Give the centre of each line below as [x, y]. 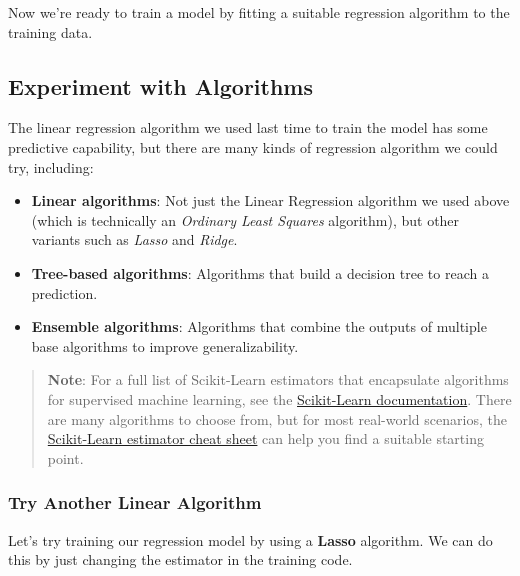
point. [65, 457]
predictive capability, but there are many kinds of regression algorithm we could [253, 146]
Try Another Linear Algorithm [135, 502]
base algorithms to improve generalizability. [165, 345]
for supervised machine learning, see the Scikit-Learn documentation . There [279, 398]
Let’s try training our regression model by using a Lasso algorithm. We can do [250, 539]
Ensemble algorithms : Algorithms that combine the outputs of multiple [259, 326]
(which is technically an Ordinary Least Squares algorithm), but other [245, 219]
